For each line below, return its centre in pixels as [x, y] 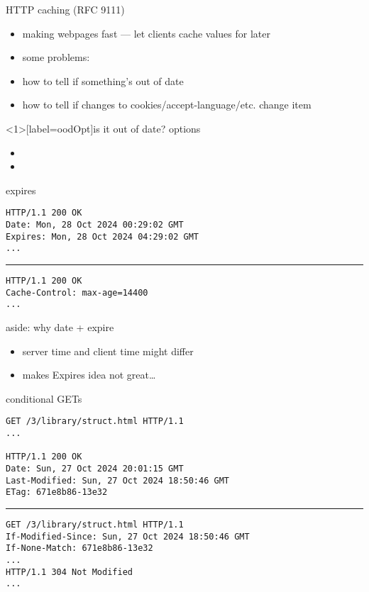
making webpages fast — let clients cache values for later [146, 33]
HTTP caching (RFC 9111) [65, 9]
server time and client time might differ [108, 351]
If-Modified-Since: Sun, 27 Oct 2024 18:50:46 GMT [128, 536]
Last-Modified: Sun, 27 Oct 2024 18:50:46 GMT [117, 480]
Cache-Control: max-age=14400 [77, 292]
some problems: [56, 57]
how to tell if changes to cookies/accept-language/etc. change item [167, 105]
